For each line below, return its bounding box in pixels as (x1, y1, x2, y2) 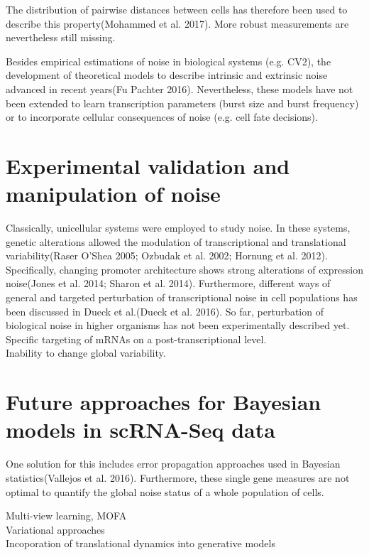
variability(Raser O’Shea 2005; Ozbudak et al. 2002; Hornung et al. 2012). (6, 248, 328, 263)
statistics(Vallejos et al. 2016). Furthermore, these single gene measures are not (6, 470, 350, 485)
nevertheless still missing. (6, 30, 116, 45)
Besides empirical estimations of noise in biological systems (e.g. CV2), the (6, 53, 331, 68)
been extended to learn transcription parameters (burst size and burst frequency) (6, 95, 359, 110)
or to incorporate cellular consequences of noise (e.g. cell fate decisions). (6, 109, 318, 124)
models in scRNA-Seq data (6, 415, 275, 444)
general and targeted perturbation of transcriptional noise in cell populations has (6, 290, 358, 305)
